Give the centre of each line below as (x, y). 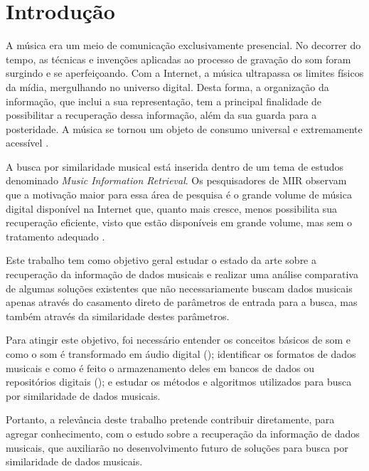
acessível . (27, 143)
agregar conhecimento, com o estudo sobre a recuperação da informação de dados (183, 433)
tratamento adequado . (55, 236)
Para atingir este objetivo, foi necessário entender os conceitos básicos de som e (178, 340)
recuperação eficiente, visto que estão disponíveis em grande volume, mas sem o (179, 222)
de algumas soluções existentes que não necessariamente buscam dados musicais (179, 288)
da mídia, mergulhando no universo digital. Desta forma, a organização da (167, 86)
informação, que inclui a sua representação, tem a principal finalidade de (164, 101)
